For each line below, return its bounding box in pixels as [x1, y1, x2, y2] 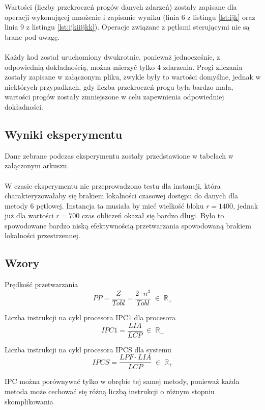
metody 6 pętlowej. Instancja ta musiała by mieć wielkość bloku [5, 200, 204, 211]
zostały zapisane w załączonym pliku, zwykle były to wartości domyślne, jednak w [5, 71, 261, 82]
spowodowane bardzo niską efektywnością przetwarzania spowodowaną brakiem [5, 220, 251, 230]
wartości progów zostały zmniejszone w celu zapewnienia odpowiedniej [5, 91, 224, 102]
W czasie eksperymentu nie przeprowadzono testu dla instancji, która [5, 180, 221, 191]
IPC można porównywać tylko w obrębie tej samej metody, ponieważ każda [5, 376, 240, 387]
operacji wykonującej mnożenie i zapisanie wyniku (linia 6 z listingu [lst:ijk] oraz [5, 11, 255, 22]
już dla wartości [5, 210, 54, 221]
